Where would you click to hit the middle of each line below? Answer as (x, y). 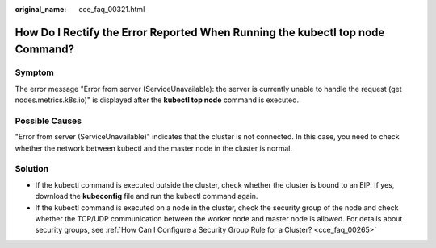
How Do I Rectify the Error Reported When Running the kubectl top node (200, 32)
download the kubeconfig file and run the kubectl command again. (147, 196)
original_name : (41, 9)
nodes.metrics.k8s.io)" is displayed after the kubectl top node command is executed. (157, 100)
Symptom (34, 72)
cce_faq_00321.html (112, 9)
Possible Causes (48, 121)
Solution (32, 169)
